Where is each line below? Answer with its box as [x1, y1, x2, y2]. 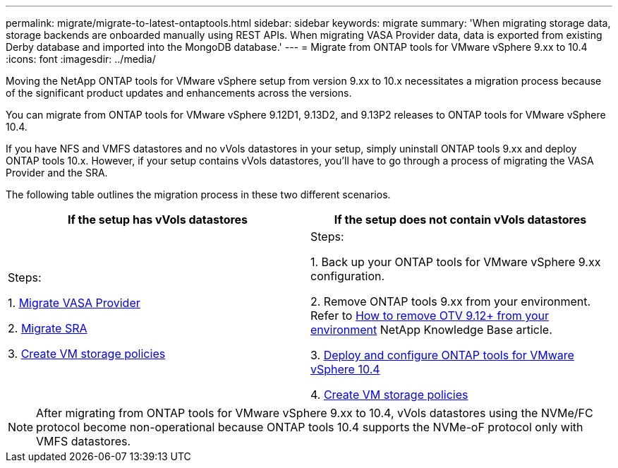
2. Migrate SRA [8, 321, 87, 335]
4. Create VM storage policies [310, 388, 468, 402]
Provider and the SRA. [6, 167, 108, 179]
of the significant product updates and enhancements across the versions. [6, 87, 352, 99]
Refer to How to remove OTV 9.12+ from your [310, 308, 549, 323]
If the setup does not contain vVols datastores [334, 212, 587, 227]
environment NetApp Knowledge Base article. [310, 323, 552, 337]
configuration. [310, 269, 385, 283]
